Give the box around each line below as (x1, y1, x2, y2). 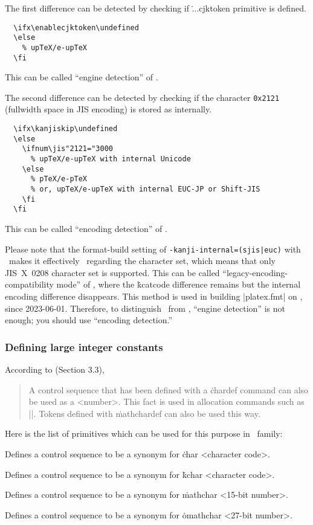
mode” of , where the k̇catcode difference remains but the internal (56, 278, 301, 291)
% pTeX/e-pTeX (30, 175, 88, 184)
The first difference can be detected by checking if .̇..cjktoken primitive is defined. (5, 2, 306, 14)
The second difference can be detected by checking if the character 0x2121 (5, 91, 280, 103)
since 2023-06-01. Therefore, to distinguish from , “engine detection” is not (5, 301, 285, 314)
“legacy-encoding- (222, 266, 288, 279)
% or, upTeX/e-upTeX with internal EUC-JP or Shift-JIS (30, 185, 260, 193)
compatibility (5, 278, 54, 291)
